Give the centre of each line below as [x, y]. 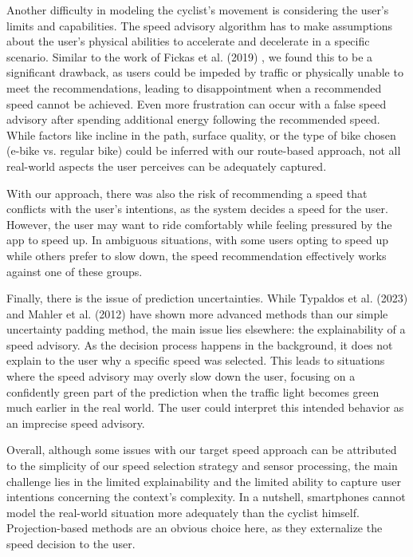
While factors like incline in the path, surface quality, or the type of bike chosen [201, 134]
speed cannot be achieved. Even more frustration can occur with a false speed [197, 103]
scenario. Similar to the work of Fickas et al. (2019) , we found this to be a [190, 56]
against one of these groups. [75, 271]
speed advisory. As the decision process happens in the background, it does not [200, 344]
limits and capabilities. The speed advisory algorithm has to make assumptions [200, 25]
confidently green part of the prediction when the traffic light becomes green [193, 391]
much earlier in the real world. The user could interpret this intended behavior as [205, 407]
